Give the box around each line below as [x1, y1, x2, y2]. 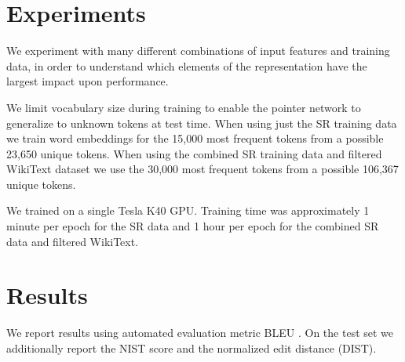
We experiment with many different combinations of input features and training [6, 42, 390, 59]
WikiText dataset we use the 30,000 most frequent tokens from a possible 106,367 [6, 161, 399, 177]
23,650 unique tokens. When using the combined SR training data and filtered [6, 145, 382, 161]
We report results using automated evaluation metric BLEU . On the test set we [6, 324, 394, 341]
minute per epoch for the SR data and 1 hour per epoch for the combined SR [6, 218, 379, 234]
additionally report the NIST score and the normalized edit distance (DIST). [6, 339, 377, 356]
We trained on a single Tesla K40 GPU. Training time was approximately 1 [6, 202, 370, 219]
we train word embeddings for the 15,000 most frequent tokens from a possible [6, 130, 384, 147]
